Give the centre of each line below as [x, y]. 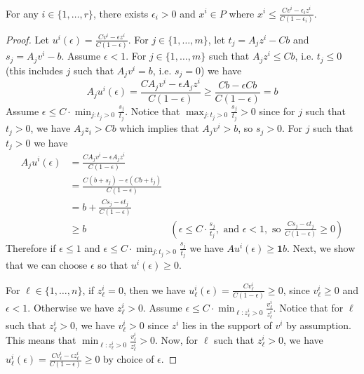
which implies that [159, 128]
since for [277, 111]
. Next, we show [321, 247]
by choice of [129, 359]
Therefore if [31, 247]
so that [113, 265]
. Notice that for [308, 307]
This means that [41, 340]
